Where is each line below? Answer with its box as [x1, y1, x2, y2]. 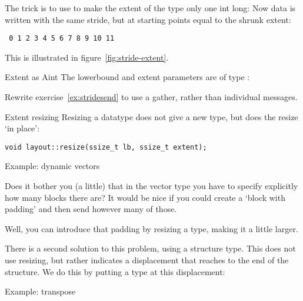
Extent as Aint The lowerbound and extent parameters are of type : [5, 71, 250, 83]
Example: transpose [5, 285, 76, 297]
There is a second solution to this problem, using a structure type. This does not [5, 242, 296, 254]
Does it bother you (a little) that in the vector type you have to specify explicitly [5, 180, 298, 192]
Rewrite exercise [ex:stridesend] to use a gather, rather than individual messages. [5, 91, 298, 103]
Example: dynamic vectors [5, 160, 100, 172]
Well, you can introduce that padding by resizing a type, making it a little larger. [5, 222, 298, 234]
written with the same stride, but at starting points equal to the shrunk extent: [5, 13, 291, 25]
